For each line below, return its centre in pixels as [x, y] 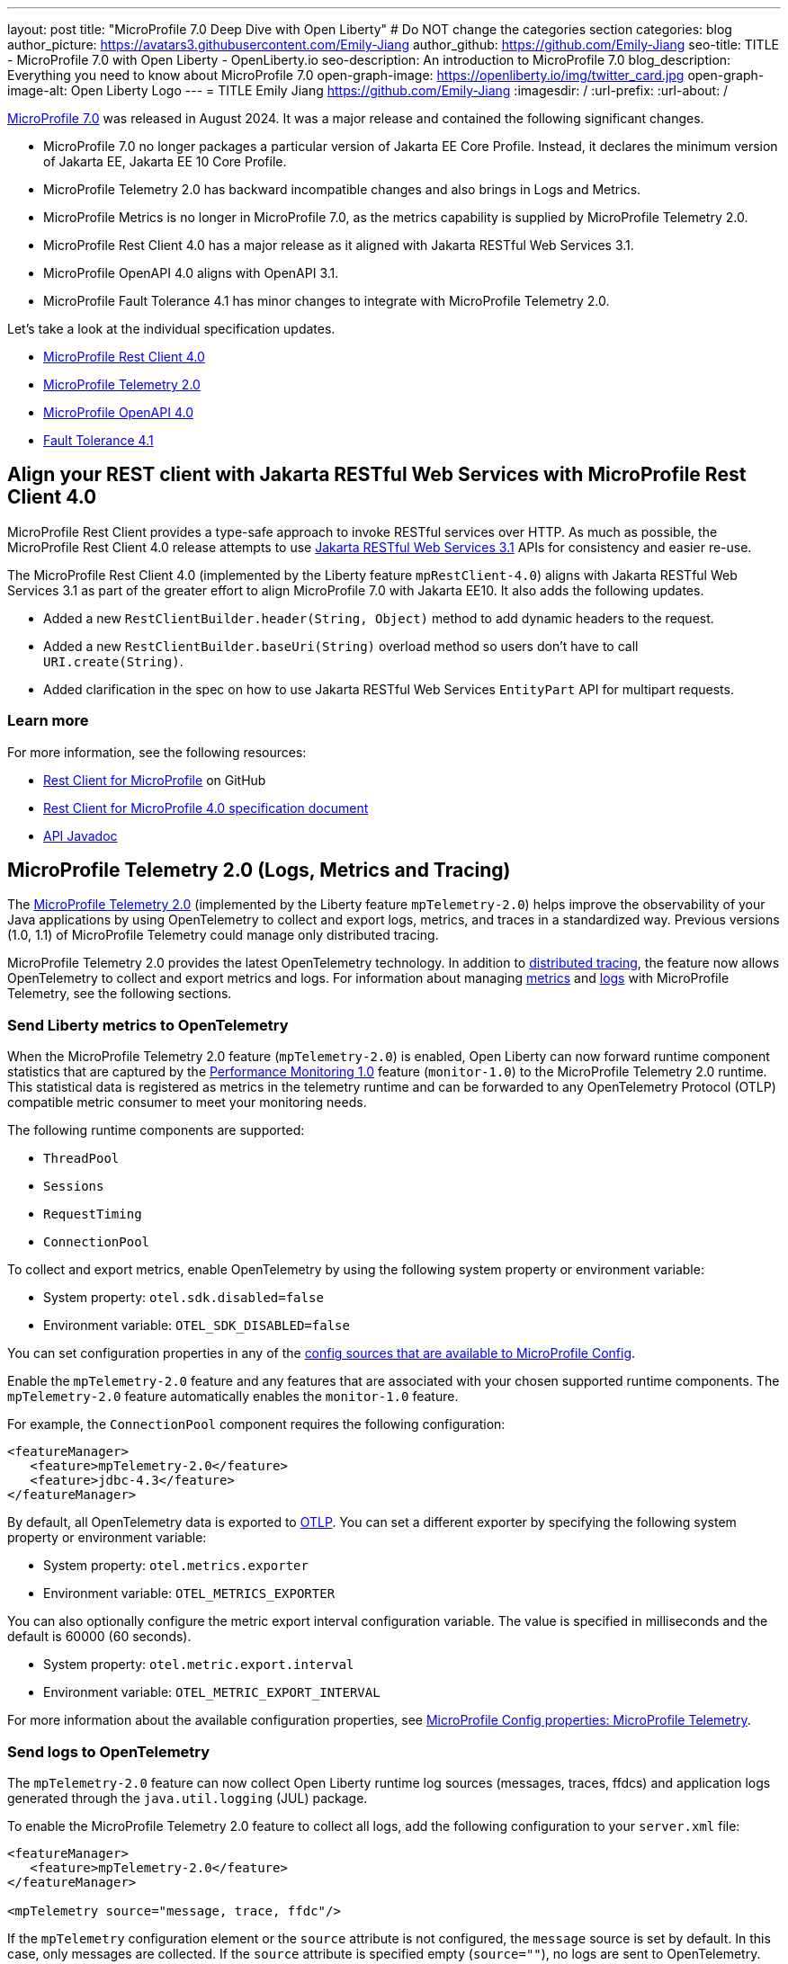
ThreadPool [81, 1159]
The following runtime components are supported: [156, 1130]
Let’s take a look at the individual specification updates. [171, 329]
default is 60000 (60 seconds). [99, 1637]
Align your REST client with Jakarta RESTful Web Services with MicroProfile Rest [377, 475]
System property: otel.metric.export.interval [199, 1665]
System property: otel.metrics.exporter [176, 1566]
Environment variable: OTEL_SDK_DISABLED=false [197, 1326]
